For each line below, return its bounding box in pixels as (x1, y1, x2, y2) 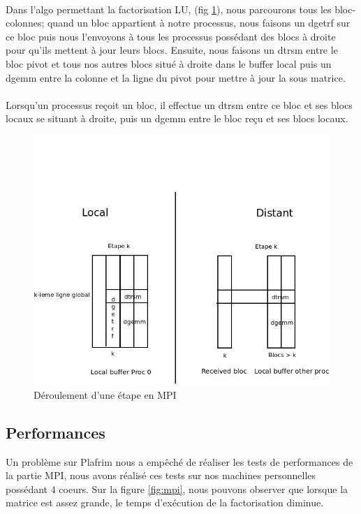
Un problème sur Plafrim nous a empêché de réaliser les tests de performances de (6, 454, 353, 469)
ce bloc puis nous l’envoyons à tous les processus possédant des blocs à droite (6, 29, 336, 43)
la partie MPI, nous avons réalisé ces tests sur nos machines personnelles (6, 468, 316, 483)
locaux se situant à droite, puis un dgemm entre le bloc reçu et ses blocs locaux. (6, 111, 348, 126)
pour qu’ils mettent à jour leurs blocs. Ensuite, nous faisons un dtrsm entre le (6, 43, 338, 57)
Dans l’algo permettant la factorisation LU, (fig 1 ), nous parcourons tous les (6, 1, 332, 16)
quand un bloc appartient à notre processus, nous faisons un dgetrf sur (47, 15, 351, 30)
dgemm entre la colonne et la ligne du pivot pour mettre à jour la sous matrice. (6, 70, 346, 85)
